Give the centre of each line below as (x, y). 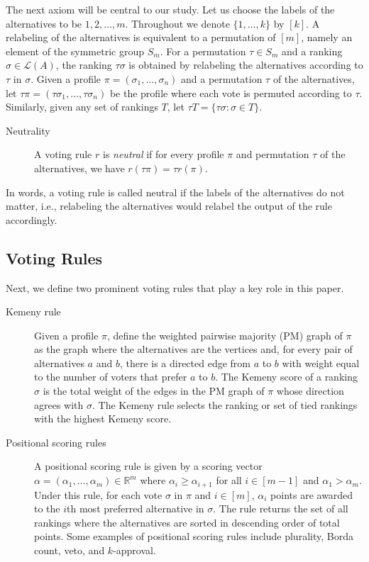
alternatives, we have (79, 168)
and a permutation (222, 78)
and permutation (272, 154)
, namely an (327, 37)
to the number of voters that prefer (111, 377)
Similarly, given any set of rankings (82, 107)
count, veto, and (70, 550)
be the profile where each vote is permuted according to (231, 92)
